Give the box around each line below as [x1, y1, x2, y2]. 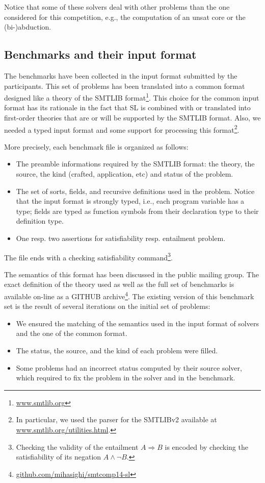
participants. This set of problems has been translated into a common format [4, 80, 245, 91]
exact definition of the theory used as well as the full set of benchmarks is [4, 279, 234, 289]
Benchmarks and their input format [4, 46, 197, 62]
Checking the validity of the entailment [16, 441, 139, 452]
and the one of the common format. [16, 328, 127, 339]
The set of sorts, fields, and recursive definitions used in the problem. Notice [16, 185, 255, 196]
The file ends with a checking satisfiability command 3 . [4, 250, 173, 262]
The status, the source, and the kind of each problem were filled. [16, 345, 218, 356]
